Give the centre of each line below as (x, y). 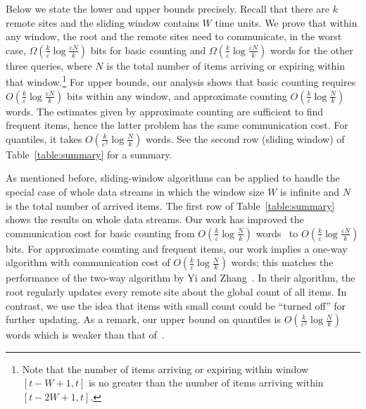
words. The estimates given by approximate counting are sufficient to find (165, 111)
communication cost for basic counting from (100, 233)
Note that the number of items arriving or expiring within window (165, 369)
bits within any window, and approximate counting (177, 95)
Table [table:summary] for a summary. (89, 154)
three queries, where (49, 65)
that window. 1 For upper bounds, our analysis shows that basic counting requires (181, 81)
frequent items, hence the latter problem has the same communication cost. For (177, 125)
